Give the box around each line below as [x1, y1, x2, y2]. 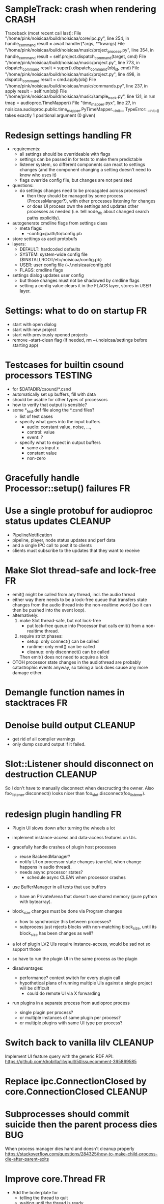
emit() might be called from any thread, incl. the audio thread [12, 591, 136, 597]
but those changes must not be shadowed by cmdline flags [19, 277, 140, 283]
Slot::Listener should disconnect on [5, 759, 154, 769]
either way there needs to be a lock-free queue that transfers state [12, 597, 147, 602]
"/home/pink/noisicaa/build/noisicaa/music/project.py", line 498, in [5, 71, 141, 77]
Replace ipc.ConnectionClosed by [5, 1076, 147, 1087]
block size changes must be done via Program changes [12, 908, 122, 915]
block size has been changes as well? [19, 930, 94, 937]
